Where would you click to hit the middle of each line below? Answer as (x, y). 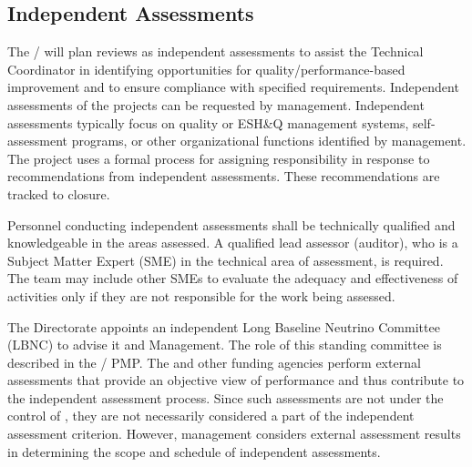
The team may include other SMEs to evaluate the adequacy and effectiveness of (233, 278)
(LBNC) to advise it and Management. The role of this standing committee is (225, 345)
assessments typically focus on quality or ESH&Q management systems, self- (221, 122)
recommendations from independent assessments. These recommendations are (224, 176)
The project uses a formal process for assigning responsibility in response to (219, 158)
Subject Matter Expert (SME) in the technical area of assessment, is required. (226, 260)
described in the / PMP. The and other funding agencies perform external (214, 362)
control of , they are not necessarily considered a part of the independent (211, 416)
